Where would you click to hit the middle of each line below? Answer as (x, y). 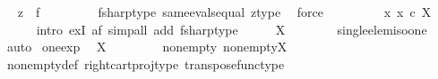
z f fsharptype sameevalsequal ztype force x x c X (224, 12)
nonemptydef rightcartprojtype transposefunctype (146, 63)
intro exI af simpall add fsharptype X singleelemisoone (232, 29)
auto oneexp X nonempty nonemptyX (147, 47)
